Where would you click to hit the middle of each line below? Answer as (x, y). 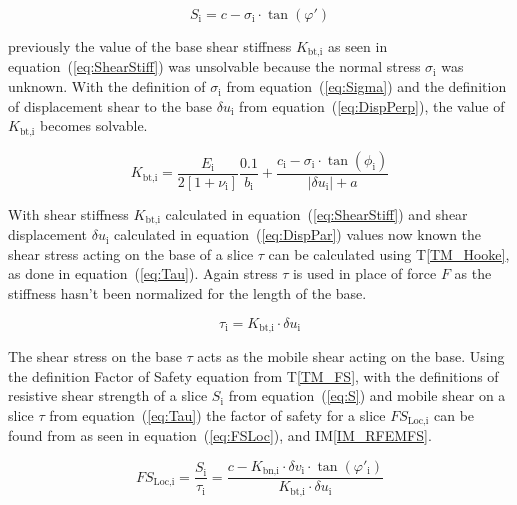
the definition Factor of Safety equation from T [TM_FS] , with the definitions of (253, 375)
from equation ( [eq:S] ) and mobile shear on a (367, 395)
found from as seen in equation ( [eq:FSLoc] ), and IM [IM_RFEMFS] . (220, 435)
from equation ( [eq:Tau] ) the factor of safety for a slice (217, 414)
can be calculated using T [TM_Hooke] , (389, 253)
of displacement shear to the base (110, 105)
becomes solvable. (94, 125)
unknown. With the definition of (107, 86)
